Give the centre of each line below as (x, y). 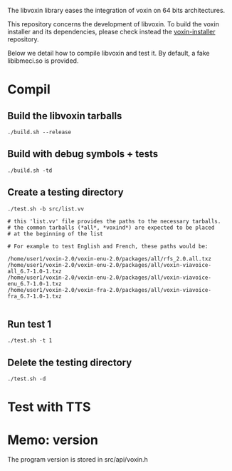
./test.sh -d (27, 379)
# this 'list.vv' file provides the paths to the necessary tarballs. (114, 221)
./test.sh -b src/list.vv (46, 209)
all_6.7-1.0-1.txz (35, 271)
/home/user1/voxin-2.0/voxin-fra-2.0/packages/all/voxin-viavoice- (110, 290)
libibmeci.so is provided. (43, 61)
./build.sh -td (30, 171)
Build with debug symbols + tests (83, 154)
